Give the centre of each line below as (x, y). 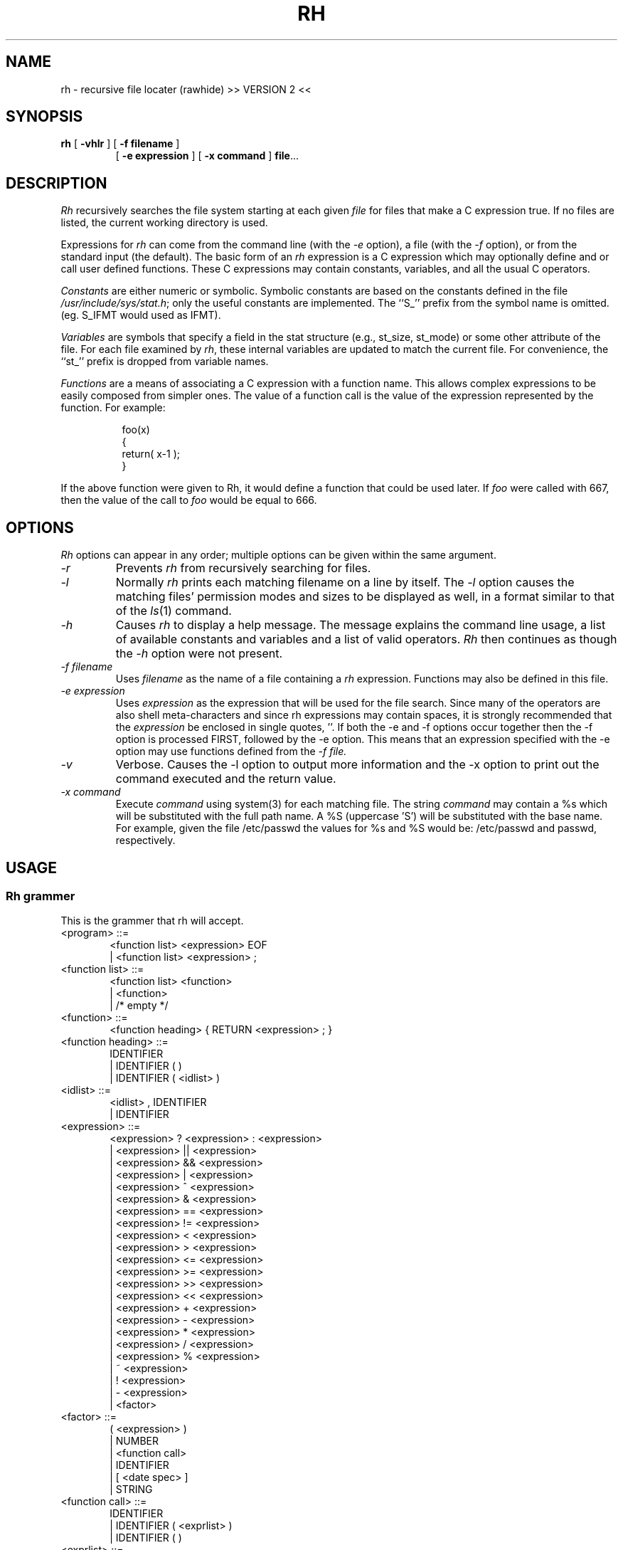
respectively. (145, 840)
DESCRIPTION (57, 183)
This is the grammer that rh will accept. (152, 921)
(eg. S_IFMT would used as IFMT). (141, 315)
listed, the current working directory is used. (164, 223)
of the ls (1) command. (174, 611)
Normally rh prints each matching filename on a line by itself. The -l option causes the (345, 582)
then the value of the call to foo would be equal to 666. (189, 500)
